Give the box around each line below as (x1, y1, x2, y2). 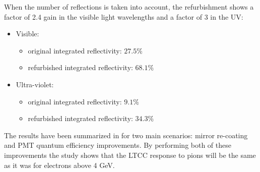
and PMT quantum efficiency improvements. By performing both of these (4, 140, 231, 150)
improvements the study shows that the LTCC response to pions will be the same (4, 149, 256, 160)
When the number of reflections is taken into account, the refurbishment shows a (4, 2, 254, 12)
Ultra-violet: (16, 79, 54, 89)
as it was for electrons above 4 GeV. (4, 159, 115, 170)
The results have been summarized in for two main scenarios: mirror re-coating (4, 130, 248, 140)
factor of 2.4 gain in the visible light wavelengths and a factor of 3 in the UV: (4, 11, 243, 22)
